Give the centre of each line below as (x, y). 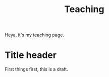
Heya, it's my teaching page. (34, 35)
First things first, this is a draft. (37, 69)
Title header (31, 55)
